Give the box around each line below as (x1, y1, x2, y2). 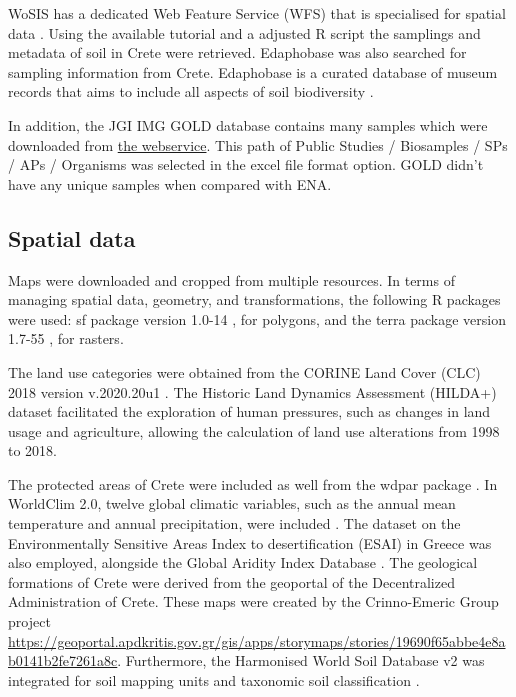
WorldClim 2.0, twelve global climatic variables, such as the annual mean (8, 493, 456, 514)
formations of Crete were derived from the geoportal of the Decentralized (8, 571, 455, 592)
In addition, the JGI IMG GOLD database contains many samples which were (8, 114, 488, 135)
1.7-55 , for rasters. (8, 328, 124, 349)
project (8, 611, 51, 632)
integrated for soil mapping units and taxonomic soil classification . (8, 669, 420, 690)
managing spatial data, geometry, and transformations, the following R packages (8, 289, 501, 310)
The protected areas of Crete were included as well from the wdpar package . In (8, 473, 498, 494)
